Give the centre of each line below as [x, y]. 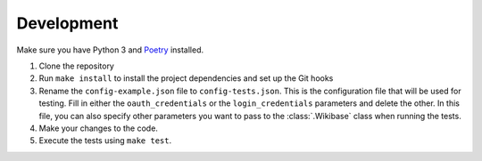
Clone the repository [77, 66]
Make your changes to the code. [98, 128]
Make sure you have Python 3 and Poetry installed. [110, 50]
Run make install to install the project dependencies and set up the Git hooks [186, 78]
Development [67, 23]
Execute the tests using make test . [105, 141]
